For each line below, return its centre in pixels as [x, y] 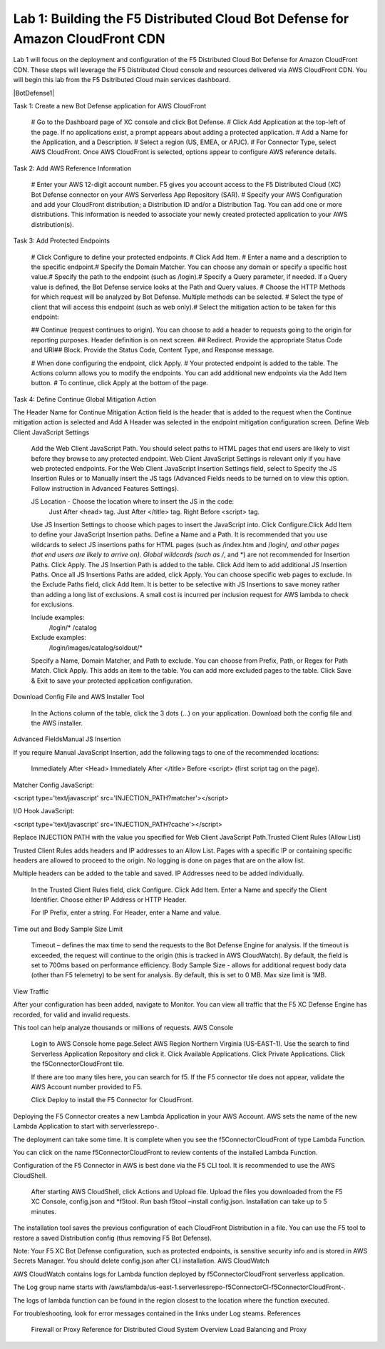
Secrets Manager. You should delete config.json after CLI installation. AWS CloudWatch [142, 1261]
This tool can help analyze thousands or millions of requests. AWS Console [123, 1027]
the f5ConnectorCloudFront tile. [78, 1064]
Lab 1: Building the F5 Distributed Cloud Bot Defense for [181, 19]
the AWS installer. [57, 723]
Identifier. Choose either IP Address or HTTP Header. [109, 900]
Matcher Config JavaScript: [53, 785]
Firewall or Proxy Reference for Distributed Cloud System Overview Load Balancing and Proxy [169, 1330]
